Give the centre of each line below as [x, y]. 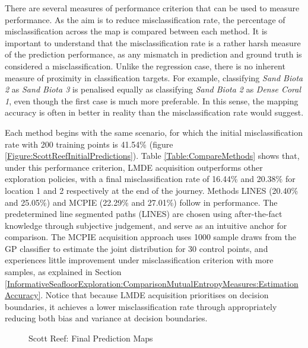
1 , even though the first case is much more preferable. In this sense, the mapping [152, 100]
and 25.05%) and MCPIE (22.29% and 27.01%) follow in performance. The [141, 202]
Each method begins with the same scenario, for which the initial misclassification [154, 132]
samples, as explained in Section [63, 272]
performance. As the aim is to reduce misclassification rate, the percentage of [145, 19]
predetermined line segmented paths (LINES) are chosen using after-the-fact [144, 214]
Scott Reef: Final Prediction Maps [91, 338]
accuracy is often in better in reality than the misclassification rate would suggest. [154, 112]
